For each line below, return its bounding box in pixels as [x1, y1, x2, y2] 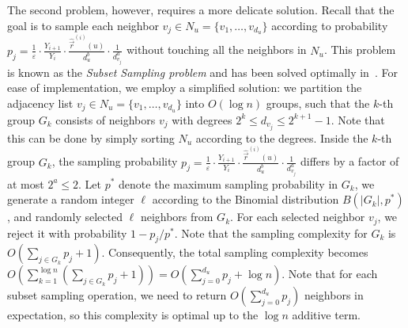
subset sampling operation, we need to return [7, 287, 227, 303]
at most [7, 175, 44, 192]
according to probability [271, 17, 388, 33]
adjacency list [7, 94, 74, 111]
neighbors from [140, 208, 213, 225]
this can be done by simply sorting [7, 129, 175, 146]
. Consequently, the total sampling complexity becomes [101, 244, 368, 261]
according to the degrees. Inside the [195, 129, 368, 146]
